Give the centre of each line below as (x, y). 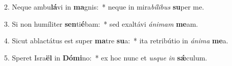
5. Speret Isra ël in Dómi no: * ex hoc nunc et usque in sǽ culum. (106, 57)
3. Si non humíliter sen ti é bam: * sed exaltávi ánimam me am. (101, 23)
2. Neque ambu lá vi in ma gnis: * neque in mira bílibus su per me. (104, 7)
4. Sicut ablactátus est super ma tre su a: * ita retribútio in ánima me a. (116, 41)
